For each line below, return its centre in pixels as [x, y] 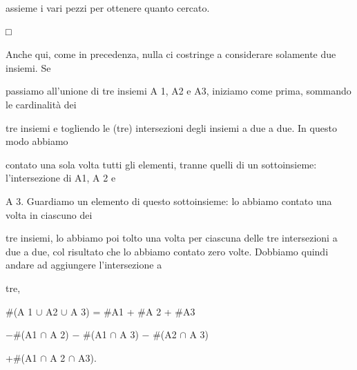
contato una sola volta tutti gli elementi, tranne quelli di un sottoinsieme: [161, 164]
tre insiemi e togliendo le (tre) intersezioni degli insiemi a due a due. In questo [171, 127]
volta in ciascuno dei [49, 214]
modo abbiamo [37, 141]
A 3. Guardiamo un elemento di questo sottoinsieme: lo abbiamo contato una [169, 201]
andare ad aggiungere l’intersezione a [84, 265]
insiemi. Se [28, 67]
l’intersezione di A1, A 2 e [61, 178]
